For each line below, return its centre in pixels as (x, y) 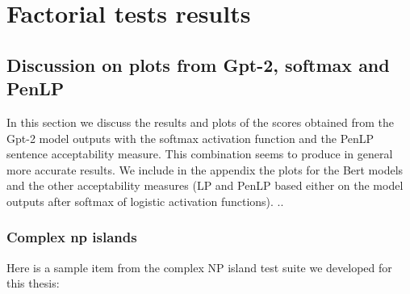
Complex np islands (72, 237)
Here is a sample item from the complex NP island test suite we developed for (199, 267)
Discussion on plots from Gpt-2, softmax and (198, 64)
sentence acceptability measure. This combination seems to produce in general (200, 154)
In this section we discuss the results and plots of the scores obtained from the (200, 122)
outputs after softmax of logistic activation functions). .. (145, 201)
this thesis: (33, 283)
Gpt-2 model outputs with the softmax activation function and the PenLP (190, 138)
